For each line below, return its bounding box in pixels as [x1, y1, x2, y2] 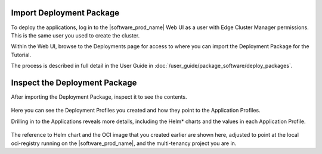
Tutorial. [11, 51, 32, 58]
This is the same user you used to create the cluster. [11, 32, 140, 39]
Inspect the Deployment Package [11, 77, 137, 87]
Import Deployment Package [11, 8, 120, 18]
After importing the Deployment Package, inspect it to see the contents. [11, 93, 187, 100]
